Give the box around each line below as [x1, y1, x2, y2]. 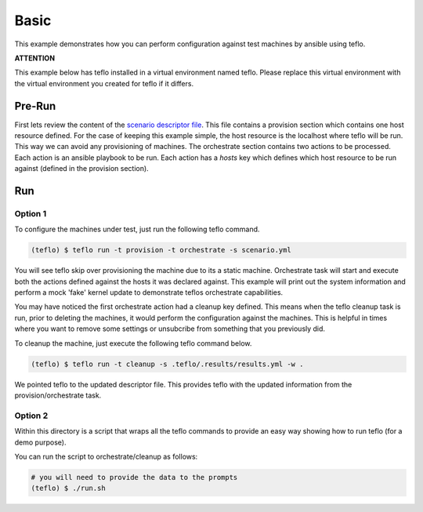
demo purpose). [14, 438, 67, 447]
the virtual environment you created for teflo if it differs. [14, 78, 194, 88]
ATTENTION [14, 53, 55, 63]
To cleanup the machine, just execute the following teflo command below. [14, 338, 252, 348]
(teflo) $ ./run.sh [31, 484, 106, 493]
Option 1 [14, 208, 47, 219]
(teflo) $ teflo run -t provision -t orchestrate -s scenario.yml [31, 245, 291, 255]
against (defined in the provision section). [14, 164, 149, 173]
